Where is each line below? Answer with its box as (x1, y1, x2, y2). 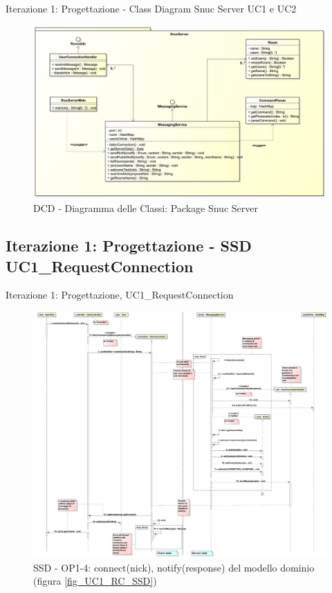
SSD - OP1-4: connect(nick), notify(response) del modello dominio (33, 560, 315, 574)
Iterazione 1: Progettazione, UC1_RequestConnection (6, 287, 234, 302)
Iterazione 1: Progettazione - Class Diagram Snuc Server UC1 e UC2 (6, 1, 297, 15)
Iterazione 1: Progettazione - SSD (6, 235, 252, 256)
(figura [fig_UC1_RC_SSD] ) (33, 574, 157, 588)
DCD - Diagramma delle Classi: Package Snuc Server (33, 201, 258, 215)
